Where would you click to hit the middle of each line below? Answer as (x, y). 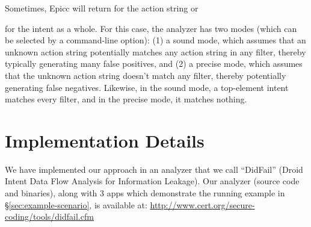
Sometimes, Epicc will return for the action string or (102, 8)
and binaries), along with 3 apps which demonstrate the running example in (145, 193)
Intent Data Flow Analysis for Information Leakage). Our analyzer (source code (152, 181)
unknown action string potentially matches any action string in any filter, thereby (155, 51)
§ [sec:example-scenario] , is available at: (76, 204)
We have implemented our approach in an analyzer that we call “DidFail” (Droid (154, 169)
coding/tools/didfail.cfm (49, 216)
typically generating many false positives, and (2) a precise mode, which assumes (154, 64)
